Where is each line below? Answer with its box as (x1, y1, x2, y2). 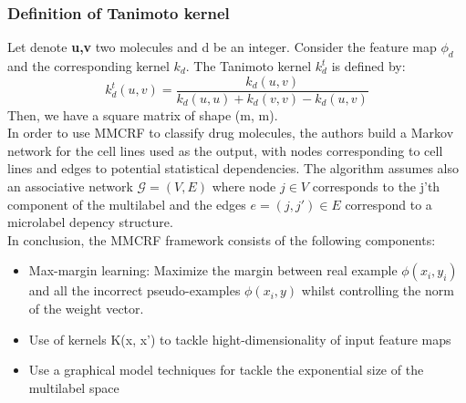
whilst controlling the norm (301, 281, 454, 300)
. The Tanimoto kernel (185, 57, 312, 76)
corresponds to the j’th (312, 177, 440, 196)
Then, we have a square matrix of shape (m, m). (7, 105, 278, 124)
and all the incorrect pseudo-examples (28, 281, 241, 300)
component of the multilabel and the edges (7, 194, 246, 213)
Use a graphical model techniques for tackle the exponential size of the (28, 360, 424, 379)
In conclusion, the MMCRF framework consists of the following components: (7, 230, 436, 249)
